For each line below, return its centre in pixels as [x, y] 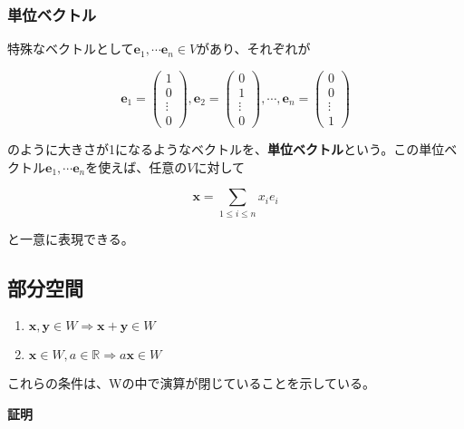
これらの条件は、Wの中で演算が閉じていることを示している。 [191, 383]
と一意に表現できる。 [71, 238]
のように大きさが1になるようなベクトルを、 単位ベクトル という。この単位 [226, 149]
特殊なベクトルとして [71, 49]
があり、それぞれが [254, 49]
